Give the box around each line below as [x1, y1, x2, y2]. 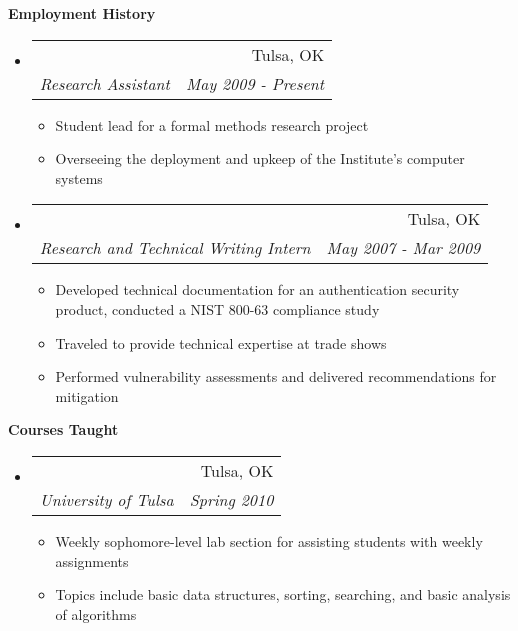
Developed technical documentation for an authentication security [55, 279, 460, 300]
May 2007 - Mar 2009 [326, 236, 481, 260]
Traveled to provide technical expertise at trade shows [55, 332, 387, 353]
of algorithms [55, 603, 137, 624]
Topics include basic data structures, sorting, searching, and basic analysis [55, 584, 511, 605]
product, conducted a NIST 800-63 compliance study [55, 298, 380, 319]
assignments [55, 550, 129, 571]
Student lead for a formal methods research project [55, 114, 369, 135]
